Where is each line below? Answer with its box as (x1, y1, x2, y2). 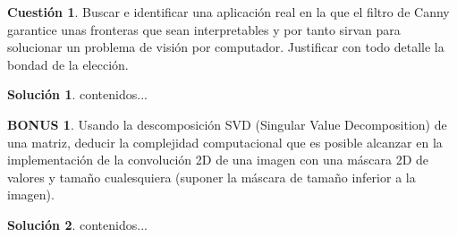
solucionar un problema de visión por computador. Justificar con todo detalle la (7, 38, 444, 56)
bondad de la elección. (7, 55, 129, 73)
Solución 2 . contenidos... (7, 215, 148, 233)
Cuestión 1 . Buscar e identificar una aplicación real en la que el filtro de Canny (7, 3, 450, 21)
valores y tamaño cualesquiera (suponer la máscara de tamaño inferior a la (7, 167, 416, 186)
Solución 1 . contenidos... (7, 85, 148, 104)
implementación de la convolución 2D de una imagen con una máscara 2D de (7, 150, 429, 169)
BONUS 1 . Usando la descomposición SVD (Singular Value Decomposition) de (7, 114, 447, 133)
